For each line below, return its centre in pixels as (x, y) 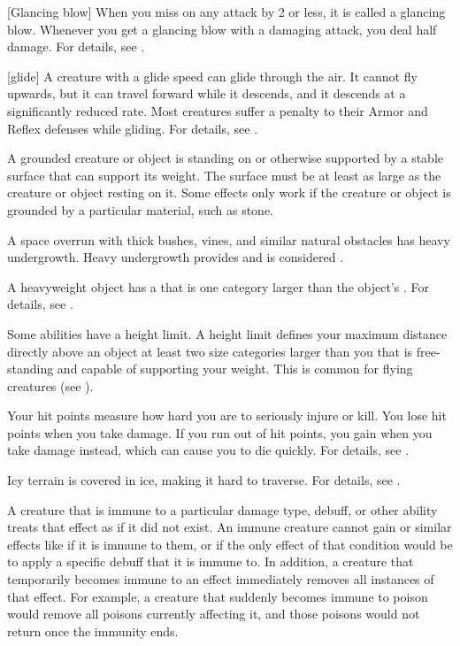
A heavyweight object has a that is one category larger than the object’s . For (218, 286)
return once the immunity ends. (93, 631)
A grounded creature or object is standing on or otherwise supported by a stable (226, 158)
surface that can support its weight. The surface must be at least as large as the (224, 175)
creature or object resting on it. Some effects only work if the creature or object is (229, 192)
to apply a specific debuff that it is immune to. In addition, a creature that (211, 561)
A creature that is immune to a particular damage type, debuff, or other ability (222, 509)
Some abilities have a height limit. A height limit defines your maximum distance (227, 333)
